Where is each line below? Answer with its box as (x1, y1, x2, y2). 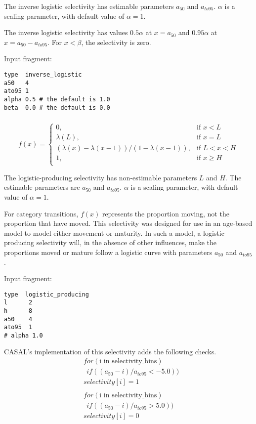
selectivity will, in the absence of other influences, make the (36, 237, 217, 248)
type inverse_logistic (4, 71, 82, 78)
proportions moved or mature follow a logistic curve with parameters (4, 247, 213, 257)
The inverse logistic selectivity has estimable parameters (4, 1, 174, 11)
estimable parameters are (4, 182, 80, 192)
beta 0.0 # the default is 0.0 (4, 104, 110, 111)
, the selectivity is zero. (81, 37, 151, 47)
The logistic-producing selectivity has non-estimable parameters (4, 172, 197, 182)
